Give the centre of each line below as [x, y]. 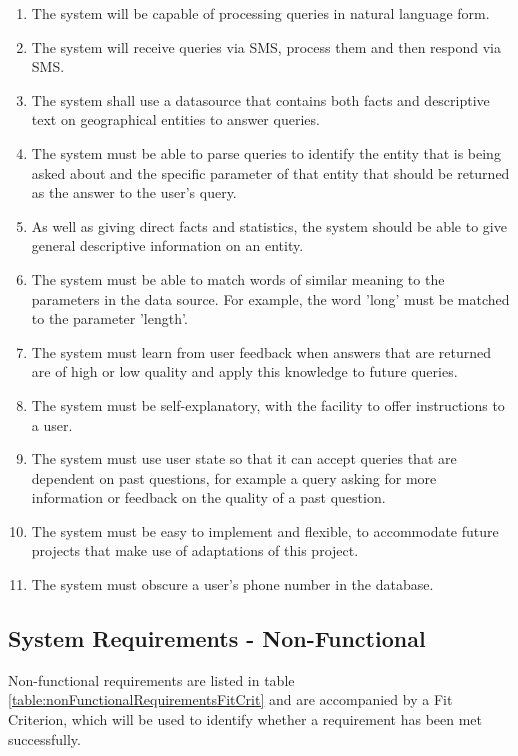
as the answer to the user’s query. [134, 192]
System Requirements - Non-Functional [217, 638]
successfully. [44, 738]
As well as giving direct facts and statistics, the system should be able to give [269, 225]
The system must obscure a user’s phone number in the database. [232, 584]
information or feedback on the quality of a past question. [208, 497]
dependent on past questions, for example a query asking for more [234, 477]
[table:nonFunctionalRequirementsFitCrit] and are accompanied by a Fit [230, 699]
